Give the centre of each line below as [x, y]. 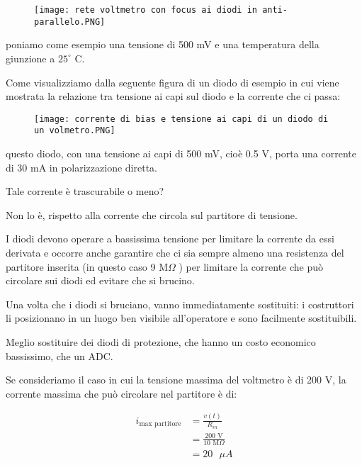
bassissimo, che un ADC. [60, 355]
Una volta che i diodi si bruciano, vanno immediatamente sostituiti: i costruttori [180, 304]
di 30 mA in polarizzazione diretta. [81, 167]
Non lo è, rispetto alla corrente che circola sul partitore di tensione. [152, 214]
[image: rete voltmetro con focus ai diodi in [146, 10]
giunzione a [30, 58]
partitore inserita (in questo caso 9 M [87, 266]
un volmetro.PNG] [75, 131]
